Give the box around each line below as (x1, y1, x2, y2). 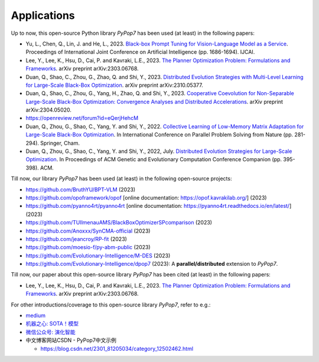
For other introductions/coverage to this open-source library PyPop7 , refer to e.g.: (11, 301, 211, 308)
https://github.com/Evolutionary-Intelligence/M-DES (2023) (25, 252, 171, 259)
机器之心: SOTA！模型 (25, 320, 79, 327)
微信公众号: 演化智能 (25, 328, 76, 335)
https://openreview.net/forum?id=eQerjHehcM (25, 115, 139, 122)
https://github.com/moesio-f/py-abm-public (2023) (25, 244, 151, 251)
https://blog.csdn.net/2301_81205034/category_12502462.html (40, 345, 194, 352)
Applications (11, 9, 75, 22)
